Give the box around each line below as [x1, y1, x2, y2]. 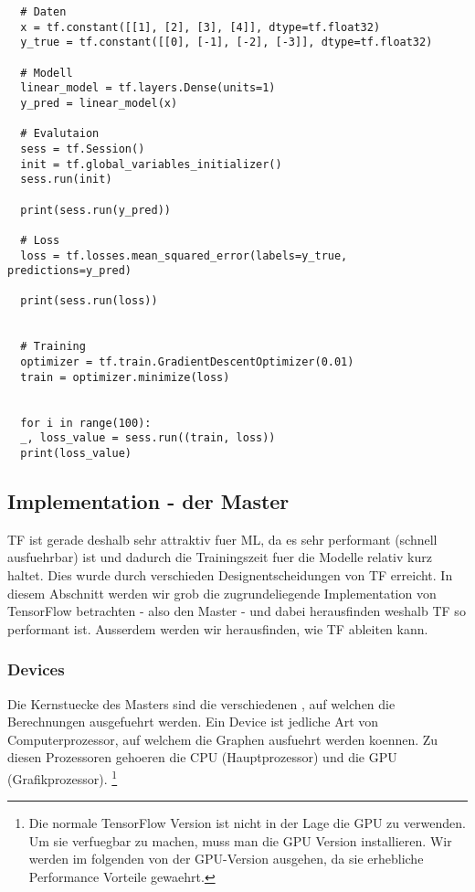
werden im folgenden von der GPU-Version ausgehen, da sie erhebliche [28, 849, 424, 868]
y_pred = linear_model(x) [20, 96, 178, 110]
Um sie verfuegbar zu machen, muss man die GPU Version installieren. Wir [28, 831, 452, 850]
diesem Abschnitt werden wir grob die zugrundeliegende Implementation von [7, 583, 437, 602]
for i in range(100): [20, 416, 152, 430]
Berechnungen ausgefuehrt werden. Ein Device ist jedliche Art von [7, 712, 379, 731]
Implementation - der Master [7, 487, 290, 515]
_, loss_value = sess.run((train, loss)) [20, 431, 276, 445]
